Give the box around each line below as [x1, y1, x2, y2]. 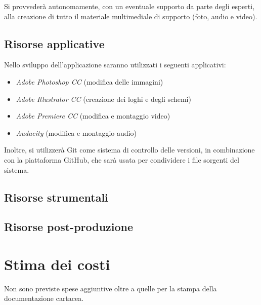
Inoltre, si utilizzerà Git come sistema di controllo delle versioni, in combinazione [4, 144, 255, 155]
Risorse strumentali [4, 189, 108, 205]
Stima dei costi [4, 253, 110, 274]
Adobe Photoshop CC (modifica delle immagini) [16, 76, 163, 87]
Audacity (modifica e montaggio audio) [16, 127, 137, 138]
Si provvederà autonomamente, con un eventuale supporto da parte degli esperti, [4, 1, 255, 11]
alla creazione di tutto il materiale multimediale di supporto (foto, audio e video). [4, 11, 257, 21]
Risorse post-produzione [4, 219, 134, 235]
